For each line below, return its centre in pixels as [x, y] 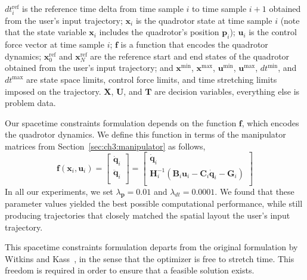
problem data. [30, 103]
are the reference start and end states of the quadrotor [190, 56]
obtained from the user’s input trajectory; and [89, 68]
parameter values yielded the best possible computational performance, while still [154, 203]
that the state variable [46, 32]
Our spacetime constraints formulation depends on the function [121, 122]
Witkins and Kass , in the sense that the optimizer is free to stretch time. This [150, 258]
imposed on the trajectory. [53, 91]
